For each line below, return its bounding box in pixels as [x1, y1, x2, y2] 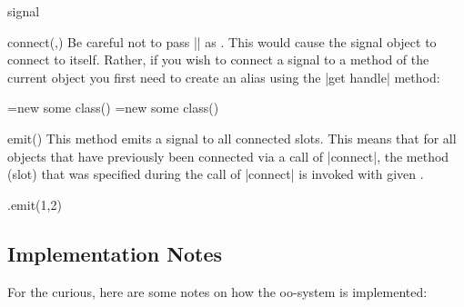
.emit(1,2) [7, 194, 62, 213]
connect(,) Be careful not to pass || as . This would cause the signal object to [7, 32, 437, 51]
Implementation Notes [7, 239, 223, 267]
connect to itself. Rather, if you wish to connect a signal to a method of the [7, 50, 429, 69]
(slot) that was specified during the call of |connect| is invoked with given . [7, 164, 424, 183]
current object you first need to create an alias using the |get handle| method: [7, 67, 440, 86]
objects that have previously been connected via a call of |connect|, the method [7, 146, 449, 165]
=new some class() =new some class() [7, 98, 219, 117]
